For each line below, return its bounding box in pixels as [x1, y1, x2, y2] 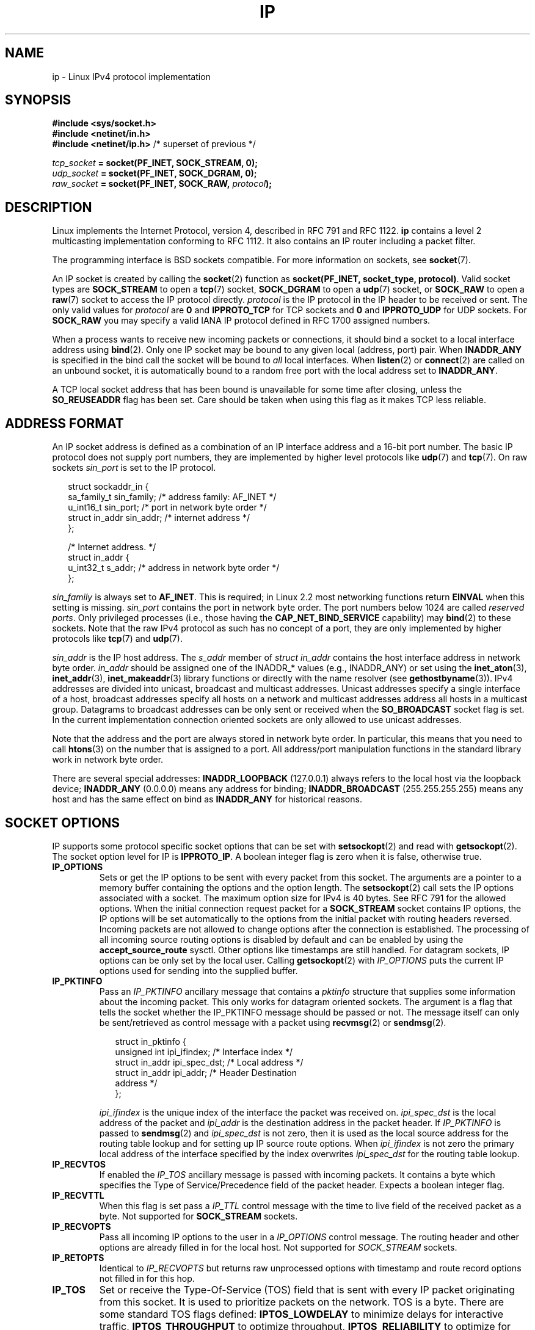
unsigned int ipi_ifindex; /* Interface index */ [115, 1046, 293, 1057]
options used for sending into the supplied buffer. [99, 965, 298, 976]
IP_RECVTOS [52, 1158, 106, 1169]
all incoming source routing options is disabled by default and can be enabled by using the [99, 934, 464, 945]
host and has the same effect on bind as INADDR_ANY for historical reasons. [52, 794, 362, 805]
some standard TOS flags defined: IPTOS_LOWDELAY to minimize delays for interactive [99, 1307, 503, 1320]
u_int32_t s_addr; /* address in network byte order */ [68, 562, 280, 573]
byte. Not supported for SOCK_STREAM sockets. [99, 1210, 298, 1221]
